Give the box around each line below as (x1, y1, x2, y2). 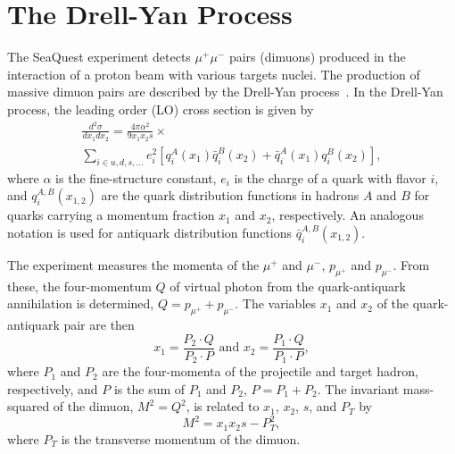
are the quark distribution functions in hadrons (101, 186, 360, 205)
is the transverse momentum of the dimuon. (61, 429, 301, 448)
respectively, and (7, 379, 98, 398)
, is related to (186, 397, 260, 416)
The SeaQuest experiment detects (7, 47, 191, 66)
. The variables (235, 294, 317, 313)
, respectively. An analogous (271, 206, 424, 224)
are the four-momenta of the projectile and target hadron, (102, 362, 418, 381)
